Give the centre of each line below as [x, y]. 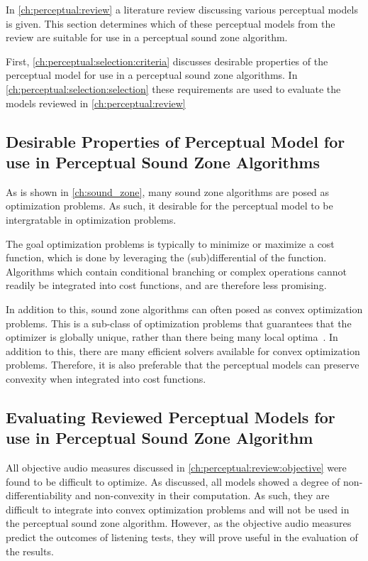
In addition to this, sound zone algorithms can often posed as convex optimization [184, 309]
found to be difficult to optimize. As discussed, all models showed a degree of [173, 481]
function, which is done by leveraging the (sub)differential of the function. [166, 257]
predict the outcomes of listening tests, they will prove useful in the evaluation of [182, 537]
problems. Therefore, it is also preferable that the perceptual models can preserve [183, 365]
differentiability [39, 495]
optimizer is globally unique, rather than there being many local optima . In [172, 337]
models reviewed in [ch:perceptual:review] [96, 103]
